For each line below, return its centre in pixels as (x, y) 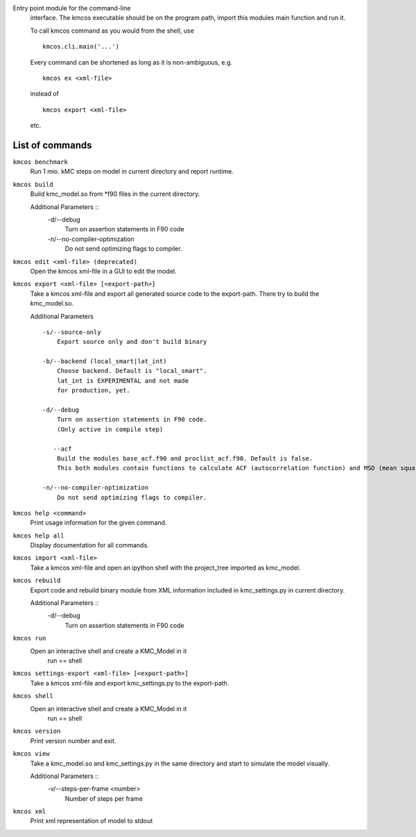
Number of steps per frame (104, 798)
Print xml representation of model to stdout (92, 821)
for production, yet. (94, 390)
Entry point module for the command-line (72, 8)
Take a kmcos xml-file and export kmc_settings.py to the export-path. (130, 683)
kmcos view (31, 754)
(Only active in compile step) (110, 429)
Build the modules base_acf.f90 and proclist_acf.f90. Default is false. (185, 458)
